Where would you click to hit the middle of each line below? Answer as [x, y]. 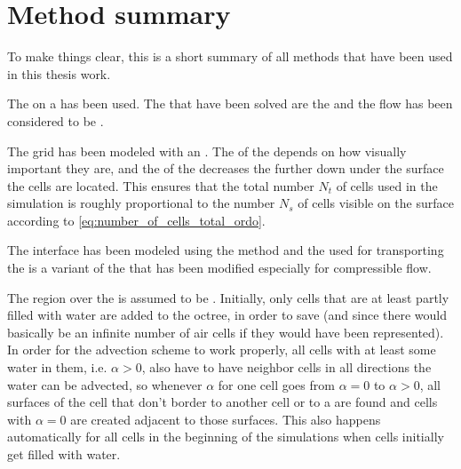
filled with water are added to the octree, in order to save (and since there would [227, 315]
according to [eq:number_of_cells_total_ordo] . [136, 220]
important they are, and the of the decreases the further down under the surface [226, 168]
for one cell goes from [276, 384]
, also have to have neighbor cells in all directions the [286, 367]
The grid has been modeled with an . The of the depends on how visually [207, 151]
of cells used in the [387, 185]
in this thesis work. [59, 73]
